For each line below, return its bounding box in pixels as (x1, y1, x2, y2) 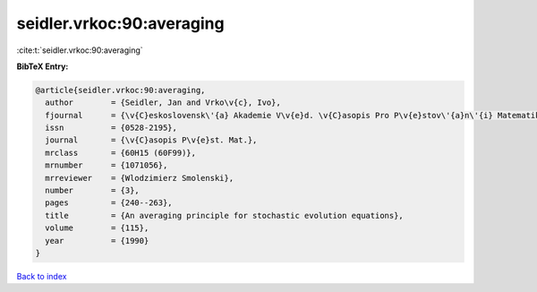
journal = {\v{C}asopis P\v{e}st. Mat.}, (45, 135, 258, 145)
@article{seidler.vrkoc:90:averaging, (35, 85, 206, 95)
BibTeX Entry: (16, 61, 69, 72)
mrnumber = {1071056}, (45, 160, 168, 170)
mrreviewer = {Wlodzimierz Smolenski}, (45, 173, 234, 183)
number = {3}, (45, 185, 141, 196)
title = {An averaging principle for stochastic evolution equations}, (45, 210, 405, 220)
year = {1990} (45, 236, 149, 245)
